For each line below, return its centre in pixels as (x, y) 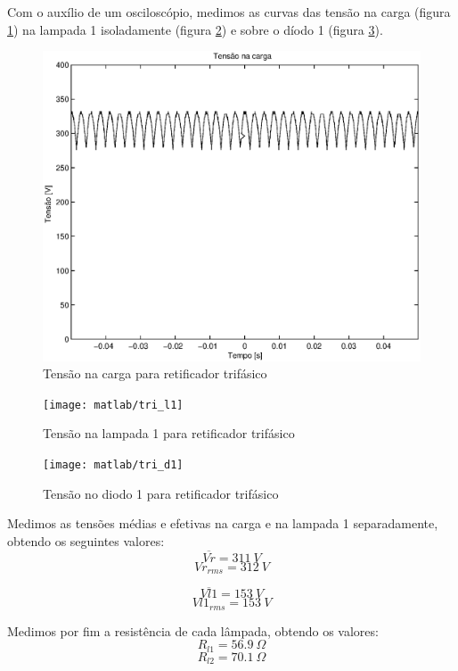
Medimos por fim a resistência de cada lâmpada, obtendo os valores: (193, 630)
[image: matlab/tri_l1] (113, 405)
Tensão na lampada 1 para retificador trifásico (169, 433)
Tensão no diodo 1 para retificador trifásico (161, 493)
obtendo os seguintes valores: (86, 540)
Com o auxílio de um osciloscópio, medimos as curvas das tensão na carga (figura (229, 12)
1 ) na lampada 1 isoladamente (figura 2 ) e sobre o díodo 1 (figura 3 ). (195, 29)
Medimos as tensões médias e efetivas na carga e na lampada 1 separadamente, (223, 523)
